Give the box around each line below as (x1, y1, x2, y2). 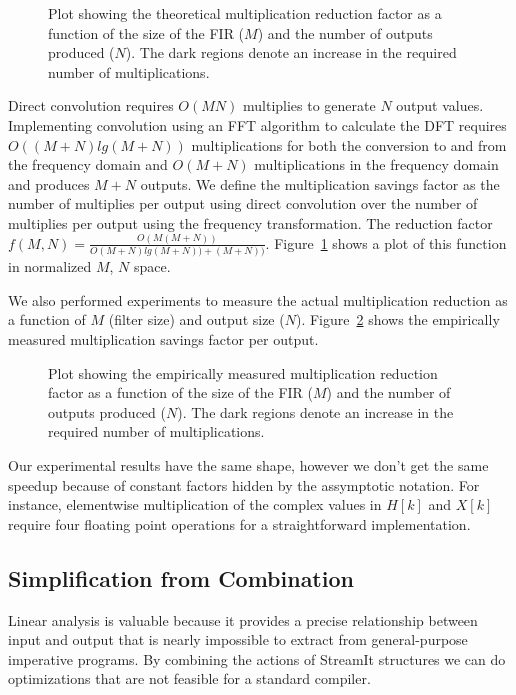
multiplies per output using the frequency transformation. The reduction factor (8, 212, 493, 233)
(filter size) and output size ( (108, 309, 285, 330)
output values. (396, 95, 484, 116)
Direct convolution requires (8, 95, 174, 116)
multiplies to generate (243, 95, 376, 116)
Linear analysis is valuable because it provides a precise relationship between (8, 609, 478, 630)
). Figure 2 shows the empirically (295, 309, 500, 330)
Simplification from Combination (8, 562, 354, 593)
